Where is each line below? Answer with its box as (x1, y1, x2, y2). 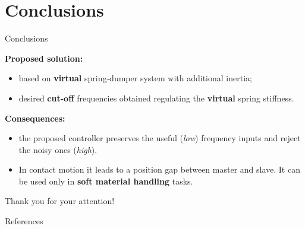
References (5, 215, 43, 227)
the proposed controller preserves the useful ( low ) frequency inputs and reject (18, 132, 301, 144)
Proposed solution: (5, 52, 83, 64)
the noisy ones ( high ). (18, 143, 98, 155)
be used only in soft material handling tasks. (18, 174, 193, 187)
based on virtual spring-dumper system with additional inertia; (18, 72, 252, 84)
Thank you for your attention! (5, 195, 115, 207)
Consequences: (5, 112, 65, 124)
